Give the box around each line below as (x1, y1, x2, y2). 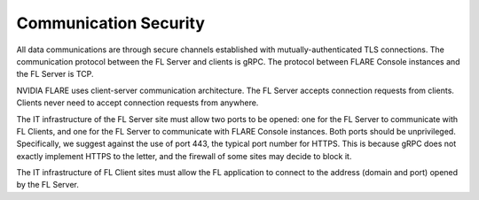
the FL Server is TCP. (16, 69, 94, 80)
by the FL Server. (16, 180, 79, 190)
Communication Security (16, 13, 206, 33)
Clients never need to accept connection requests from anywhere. (16, 97, 259, 108)
